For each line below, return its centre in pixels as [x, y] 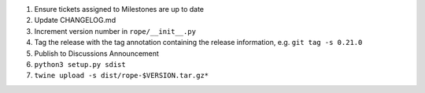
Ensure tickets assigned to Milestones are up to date [119, 9]
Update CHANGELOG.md [75, 20]
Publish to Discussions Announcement [96, 53]
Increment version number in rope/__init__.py [115, 31]
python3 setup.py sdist [80, 64]
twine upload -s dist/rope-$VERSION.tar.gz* [122, 76]
